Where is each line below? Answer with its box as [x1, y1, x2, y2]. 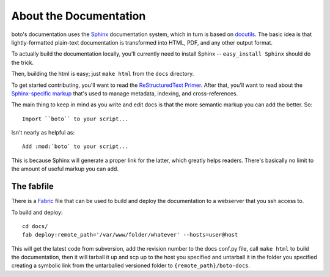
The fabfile [11, 181, 54, 192]
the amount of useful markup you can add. [11, 165, 119, 172]
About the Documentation [11, 9, 146, 23]
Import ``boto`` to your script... [22, 115, 129, 122]
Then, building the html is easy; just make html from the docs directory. [11, 70, 194, 78]
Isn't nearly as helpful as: [11, 129, 75, 136]
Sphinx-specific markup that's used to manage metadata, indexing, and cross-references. [11, 89, 238, 97]
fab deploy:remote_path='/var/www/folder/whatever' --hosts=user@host [22, 231, 238, 238]
